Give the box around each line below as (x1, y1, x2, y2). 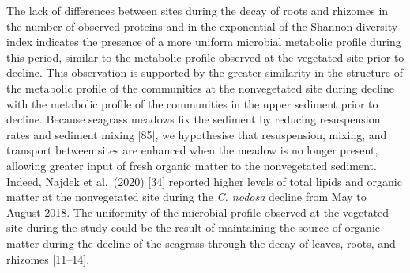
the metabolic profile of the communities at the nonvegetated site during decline (6, 79, 394, 96)
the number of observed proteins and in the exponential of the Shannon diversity (6, 17, 398, 34)
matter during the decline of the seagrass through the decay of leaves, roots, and (6, 234, 396, 251)
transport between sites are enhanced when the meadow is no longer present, (6, 142, 378, 158)
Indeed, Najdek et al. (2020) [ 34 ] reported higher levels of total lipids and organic (6, 173, 402, 189)
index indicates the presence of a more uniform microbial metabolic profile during (6, 33, 401, 50)
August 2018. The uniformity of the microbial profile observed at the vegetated (6, 203, 389, 220)
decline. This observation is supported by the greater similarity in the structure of (6, 64, 404, 81)
